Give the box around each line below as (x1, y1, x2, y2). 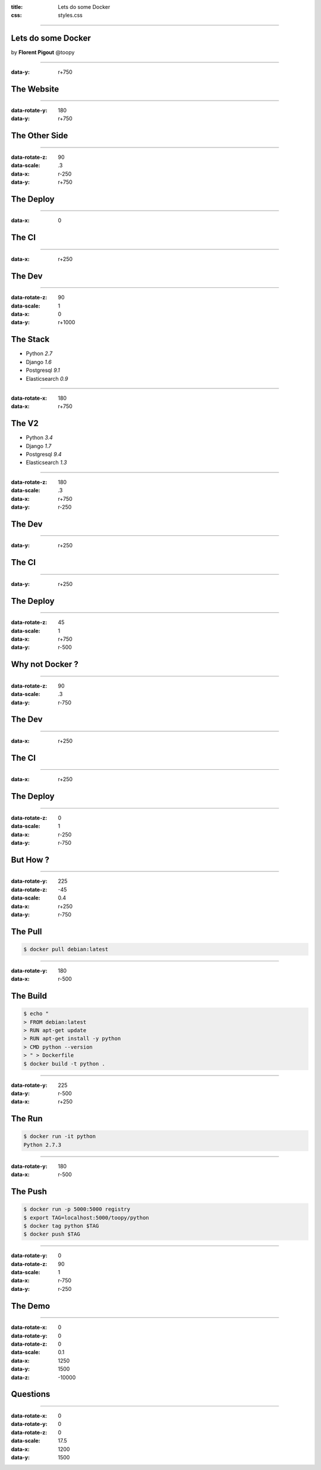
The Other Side (11, 131, 68, 141)
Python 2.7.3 (23, 1141, 62, 1148)
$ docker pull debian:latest (23, 946, 109, 952)
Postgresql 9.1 (26, 366, 61, 374)
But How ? (11, 854, 50, 865)
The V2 (11, 418, 39, 428)
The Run (11, 1114, 43, 1124)
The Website (11, 84, 59, 94)
